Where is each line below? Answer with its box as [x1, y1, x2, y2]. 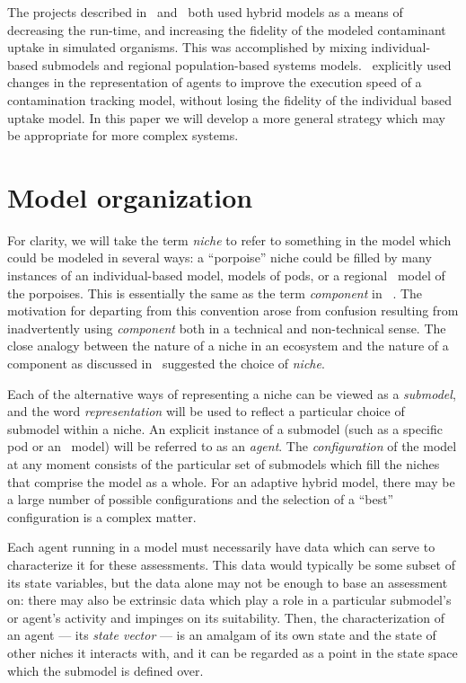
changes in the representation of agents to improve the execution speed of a [7, 73, 422, 92]
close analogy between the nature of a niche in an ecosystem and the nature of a [7, 336, 449, 355]
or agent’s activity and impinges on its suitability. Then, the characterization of [7, 608, 444, 626]
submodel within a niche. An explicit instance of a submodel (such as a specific [7, 419, 444, 438]
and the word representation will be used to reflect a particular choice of [7, 402, 405, 421]
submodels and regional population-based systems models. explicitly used [41, 55, 452, 74]
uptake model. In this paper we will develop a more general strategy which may [7, 108, 445, 127]
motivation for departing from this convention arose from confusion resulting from [7, 301, 459, 320]
